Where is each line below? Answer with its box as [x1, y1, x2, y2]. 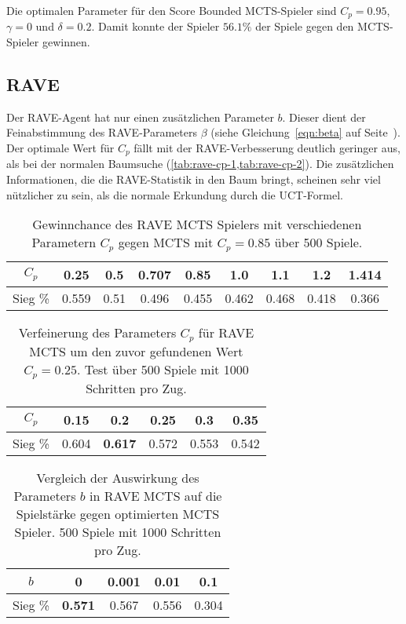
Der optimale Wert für [6, 140, 115, 156]
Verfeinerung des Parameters [18, 323, 177, 342]
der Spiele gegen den [255, 18, 354, 35]
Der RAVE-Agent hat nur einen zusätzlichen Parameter [6, 108, 274, 125]
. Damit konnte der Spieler [91, 18, 220, 35]
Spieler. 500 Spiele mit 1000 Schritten [14, 523, 221, 542]
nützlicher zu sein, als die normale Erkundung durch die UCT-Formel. [6, 186, 343, 203]
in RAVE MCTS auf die [89, 487, 222, 505]
